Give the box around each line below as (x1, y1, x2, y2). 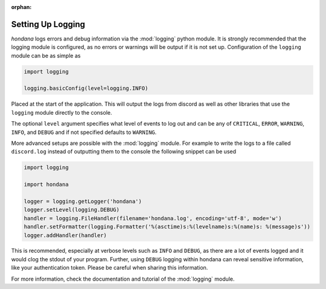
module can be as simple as (11, 52, 81, 59)
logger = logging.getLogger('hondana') (24, 198, 142, 205)
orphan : (11, 4, 32, 10)
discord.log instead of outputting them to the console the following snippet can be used (11, 148, 237, 155)
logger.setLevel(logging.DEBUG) (24, 206, 120, 214)
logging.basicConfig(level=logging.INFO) (24, 85, 149, 92)
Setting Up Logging (11, 19, 86, 30)
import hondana (24, 181, 69, 188)
